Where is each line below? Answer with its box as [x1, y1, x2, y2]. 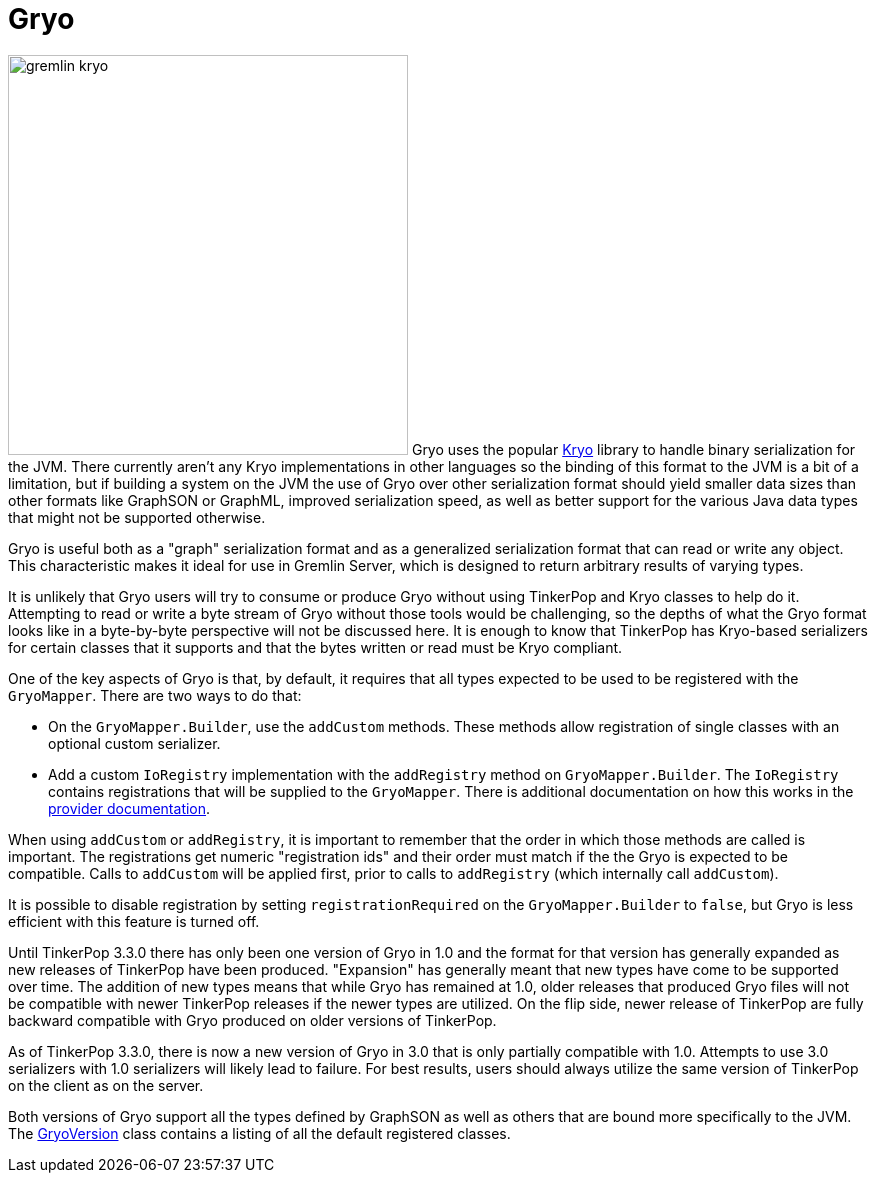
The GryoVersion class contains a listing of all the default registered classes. [8, 1124, 511, 1142]
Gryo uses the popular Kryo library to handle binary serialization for [411, 440, 856, 458]
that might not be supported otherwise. [8, 508, 266, 526]
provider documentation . [48, 799, 211, 817]
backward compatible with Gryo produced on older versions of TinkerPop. [8, 1011, 497, 1029]
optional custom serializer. [48, 734, 221, 752]
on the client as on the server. [8, 1076, 204, 1094]
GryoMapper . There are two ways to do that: [8, 686, 302, 704]
